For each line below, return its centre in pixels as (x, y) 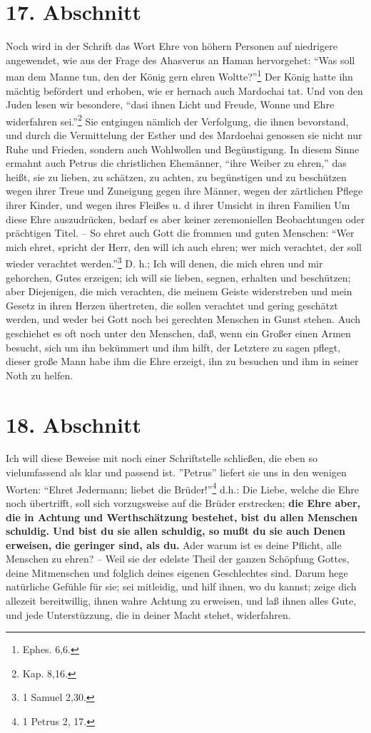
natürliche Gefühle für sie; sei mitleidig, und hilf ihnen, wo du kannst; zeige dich (181, 586)
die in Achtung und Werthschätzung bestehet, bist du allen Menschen (182, 517)
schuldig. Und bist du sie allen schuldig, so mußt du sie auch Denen (176, 531)
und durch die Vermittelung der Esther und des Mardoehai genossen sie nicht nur (184, 135)
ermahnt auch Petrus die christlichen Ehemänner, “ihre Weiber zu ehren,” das (176, 163)
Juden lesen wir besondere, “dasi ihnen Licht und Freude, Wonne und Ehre (170, 104)
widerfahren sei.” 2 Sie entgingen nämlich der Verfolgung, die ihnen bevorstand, (177, 120)
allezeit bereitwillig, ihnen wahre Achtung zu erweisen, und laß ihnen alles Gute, (181, 601)
